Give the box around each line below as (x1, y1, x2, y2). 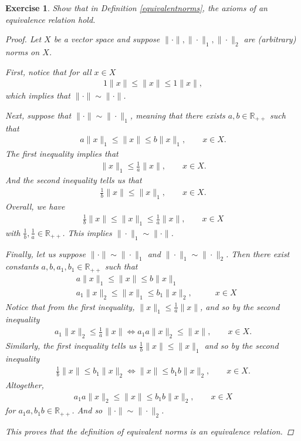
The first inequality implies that (5, 147, 119, 160)
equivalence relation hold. (5, 13, 96, 25)
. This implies (62, 226, 112, 238)
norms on (5, 45, 40, 58)
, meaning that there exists (130, 109, 225, 121)
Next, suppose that (5, 109, 72, 121)
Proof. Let (5, 33, 42, 45)
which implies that (5, 89, 70, 102)
